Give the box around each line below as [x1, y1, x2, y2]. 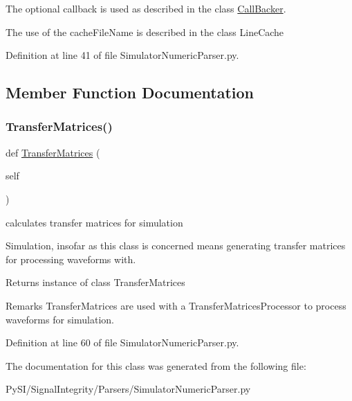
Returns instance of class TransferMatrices [6, 275, 185, 289]
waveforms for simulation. [6, 312, 114, 326]
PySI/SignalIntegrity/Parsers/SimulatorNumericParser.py [6, 382, 251, 396]
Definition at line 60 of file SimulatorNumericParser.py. [6, 335, 239, 350]
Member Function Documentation [6, 82, 254, 103]
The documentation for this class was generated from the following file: [6, 358, 306, 373]
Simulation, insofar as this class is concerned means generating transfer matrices [6, 238, 346, 253]
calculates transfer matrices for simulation [6, 215, 183, 229]
